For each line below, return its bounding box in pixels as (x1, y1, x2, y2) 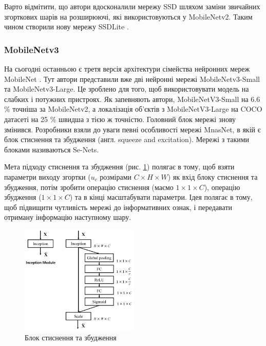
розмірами (100, 171, 132, 182)
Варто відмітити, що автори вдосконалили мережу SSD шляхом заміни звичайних (4, 1, 260, 11)
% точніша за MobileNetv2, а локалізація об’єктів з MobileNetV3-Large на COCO (4, 103, 262, 114)
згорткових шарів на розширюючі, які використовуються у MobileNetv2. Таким (4, 11, 253, 22)
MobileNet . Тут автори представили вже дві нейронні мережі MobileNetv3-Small (4, 73, 260, 84)
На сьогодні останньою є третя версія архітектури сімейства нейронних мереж (4, 63, 250, 74)
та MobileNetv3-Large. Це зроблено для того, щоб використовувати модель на (4, 83, 249, 94)
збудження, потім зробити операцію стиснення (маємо (4, 181, 174, 192)
